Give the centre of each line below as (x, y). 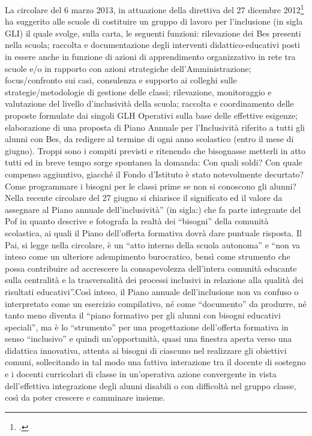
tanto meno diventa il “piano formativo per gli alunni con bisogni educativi (143, 315)
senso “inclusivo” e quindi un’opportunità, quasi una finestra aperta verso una (148, 339)
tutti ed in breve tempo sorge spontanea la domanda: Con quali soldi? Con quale (154, 162)
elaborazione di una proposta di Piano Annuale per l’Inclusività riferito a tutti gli (155, 127)
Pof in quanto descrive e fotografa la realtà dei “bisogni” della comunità (137, 221)
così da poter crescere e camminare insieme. (85, 397)
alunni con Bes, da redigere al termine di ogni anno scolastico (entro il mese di (149, 139)
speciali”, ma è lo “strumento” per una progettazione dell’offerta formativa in (147, 327)
